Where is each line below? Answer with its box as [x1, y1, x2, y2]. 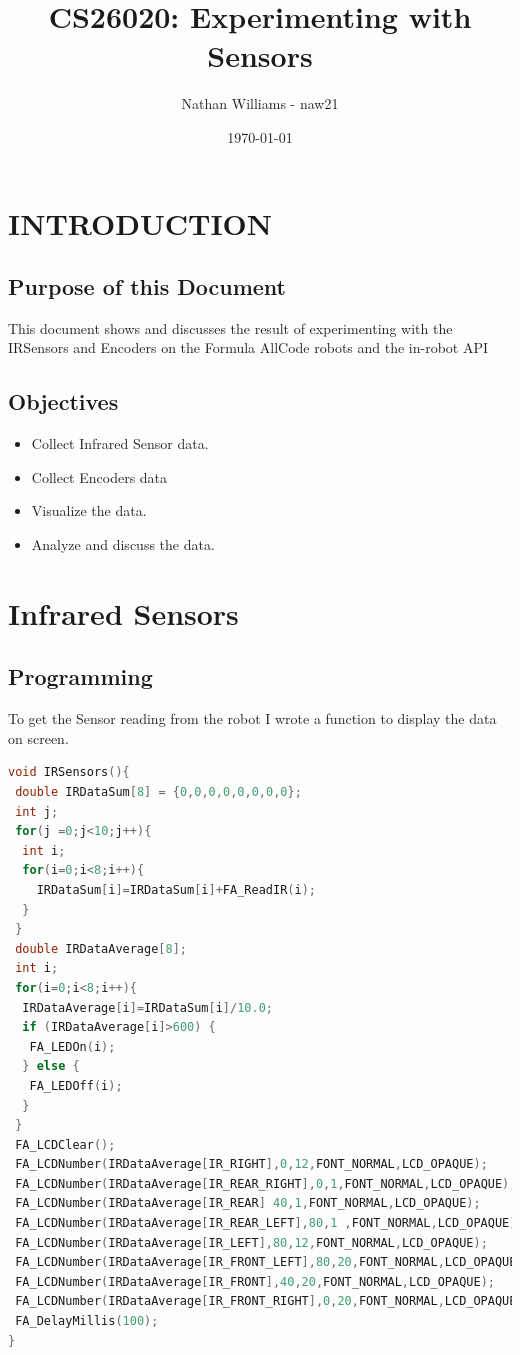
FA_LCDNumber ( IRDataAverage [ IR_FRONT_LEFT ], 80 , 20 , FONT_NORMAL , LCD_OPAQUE [15, 1255, 517, 1270]
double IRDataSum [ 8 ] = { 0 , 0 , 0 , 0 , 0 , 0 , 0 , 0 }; [15, 785, 302, 800]
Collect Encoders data [31, 466, 168, 487]
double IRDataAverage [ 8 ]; [15, 941, 188, 956]
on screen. [8, 727, 69, 748]
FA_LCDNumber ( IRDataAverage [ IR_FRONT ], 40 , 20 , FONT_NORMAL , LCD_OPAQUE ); [15, 1274, 495, 1289]
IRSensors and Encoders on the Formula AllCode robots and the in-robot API [8, 337, 489, 358]
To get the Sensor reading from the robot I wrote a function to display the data [8, 708, 497, 729]
